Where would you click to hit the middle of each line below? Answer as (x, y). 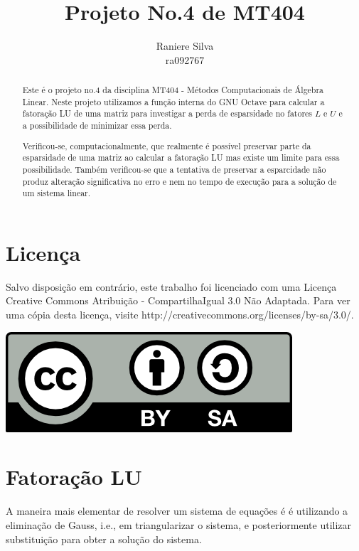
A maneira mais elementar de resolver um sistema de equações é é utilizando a (177, 511)
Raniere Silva (185, 46)
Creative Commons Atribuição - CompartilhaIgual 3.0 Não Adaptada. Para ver (178, 300)
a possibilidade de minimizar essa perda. (97, 125)
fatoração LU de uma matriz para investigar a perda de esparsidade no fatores (167, 113)
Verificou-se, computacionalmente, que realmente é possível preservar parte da (167, 145)
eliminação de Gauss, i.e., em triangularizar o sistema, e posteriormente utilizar (179, 524)
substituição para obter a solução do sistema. (104, 539)
